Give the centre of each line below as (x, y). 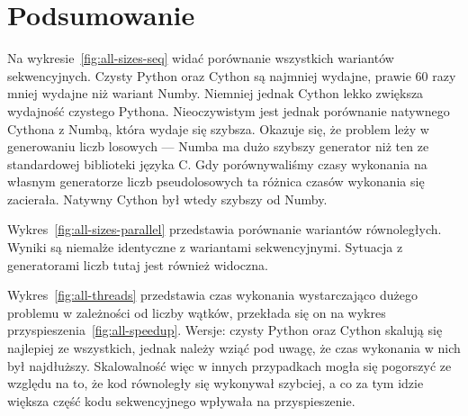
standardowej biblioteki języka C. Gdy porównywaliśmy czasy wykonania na (217, 163)
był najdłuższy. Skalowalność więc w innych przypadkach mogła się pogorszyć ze (229, 365)
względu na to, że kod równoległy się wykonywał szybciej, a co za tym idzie (216, 383)
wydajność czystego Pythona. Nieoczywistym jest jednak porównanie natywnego (229, 110)
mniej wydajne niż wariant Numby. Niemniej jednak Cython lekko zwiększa (216, 93)
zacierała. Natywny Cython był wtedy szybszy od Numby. (167, 199)
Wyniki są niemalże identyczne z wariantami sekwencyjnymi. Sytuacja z (205, 247)
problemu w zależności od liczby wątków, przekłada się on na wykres (197, 312)
